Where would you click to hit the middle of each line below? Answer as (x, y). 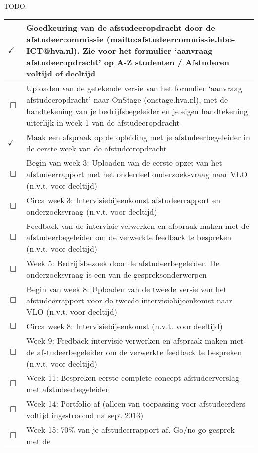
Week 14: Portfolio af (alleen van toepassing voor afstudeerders (136, 403)
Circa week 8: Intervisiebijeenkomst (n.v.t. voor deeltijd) (125, 326)
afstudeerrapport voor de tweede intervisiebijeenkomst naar (129, 300)
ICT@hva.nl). (53, 50)
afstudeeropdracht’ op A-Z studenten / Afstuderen (128, 62)
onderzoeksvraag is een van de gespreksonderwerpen (117, 274)
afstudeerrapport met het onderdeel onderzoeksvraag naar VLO (137, 174)
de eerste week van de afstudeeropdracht (97, 148)
